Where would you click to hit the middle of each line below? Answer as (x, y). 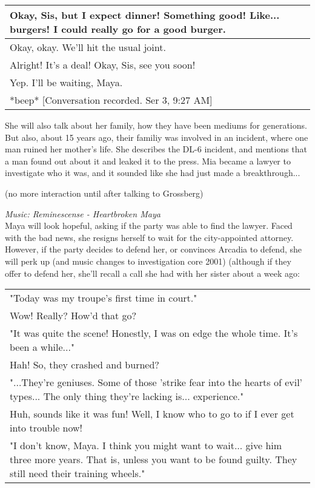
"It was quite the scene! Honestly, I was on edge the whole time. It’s (154, 333)
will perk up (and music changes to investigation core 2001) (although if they (148, 261)
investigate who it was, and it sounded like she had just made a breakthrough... (153, 173)
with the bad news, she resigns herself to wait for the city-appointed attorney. (149, 237)
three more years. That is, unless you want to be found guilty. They (154, 459)
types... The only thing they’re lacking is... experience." (127, 396)
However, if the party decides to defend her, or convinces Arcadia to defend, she (154, 249)
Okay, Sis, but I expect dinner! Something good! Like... (145, 15)
